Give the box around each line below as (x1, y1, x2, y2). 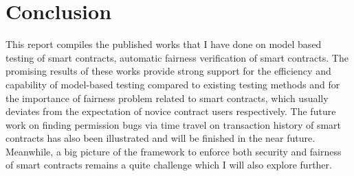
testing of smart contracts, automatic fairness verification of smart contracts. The (5, 50, 349, 64)
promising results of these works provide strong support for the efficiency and (5, 64, 331, 78)
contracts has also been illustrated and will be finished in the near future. (5, 131, 316, 145)
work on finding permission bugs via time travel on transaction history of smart (5, 117, 341, 131)
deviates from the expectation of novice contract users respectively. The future (5, 104, 336, 118)
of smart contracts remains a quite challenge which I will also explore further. (5, 158, 332, 172)
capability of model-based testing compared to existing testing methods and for (5, 77, 340, 91)
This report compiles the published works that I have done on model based (5, 37, 322, 51)
